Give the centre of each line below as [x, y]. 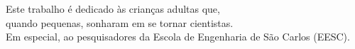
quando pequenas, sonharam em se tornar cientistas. [120, 22]
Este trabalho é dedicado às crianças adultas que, [113, 9]
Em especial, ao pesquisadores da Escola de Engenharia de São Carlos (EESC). [178, 37]
